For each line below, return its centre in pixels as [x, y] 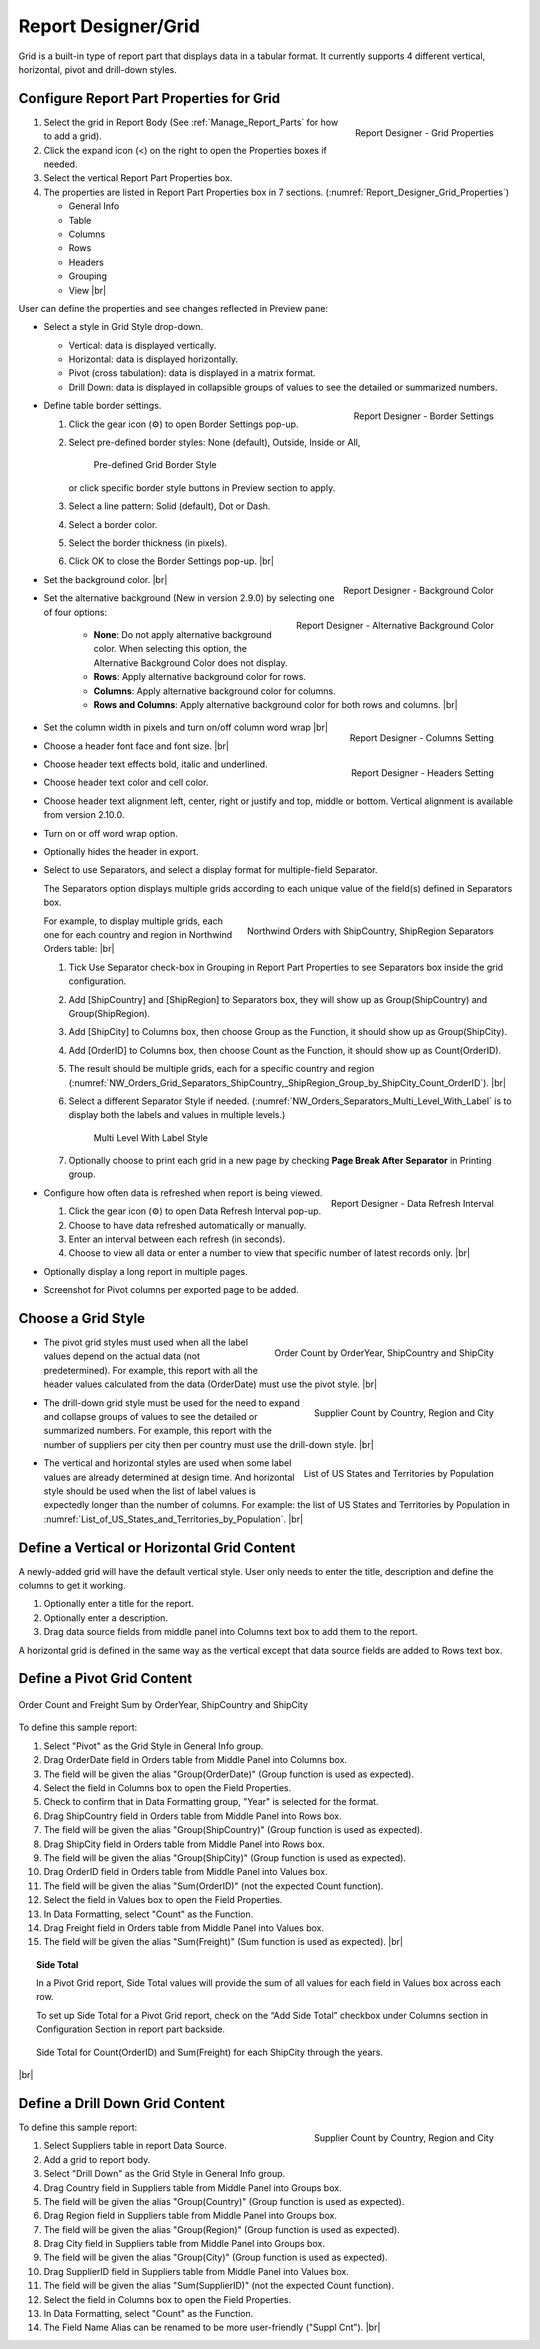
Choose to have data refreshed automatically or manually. [187, 1225]
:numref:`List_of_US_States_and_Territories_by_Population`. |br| [173, 1519]
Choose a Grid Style [81, 1318]
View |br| [87, 290]
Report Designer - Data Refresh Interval [412, 1203]
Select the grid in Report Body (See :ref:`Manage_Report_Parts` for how [191, 122]
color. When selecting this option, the [170, 649]
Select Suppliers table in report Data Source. [135, 2146]
